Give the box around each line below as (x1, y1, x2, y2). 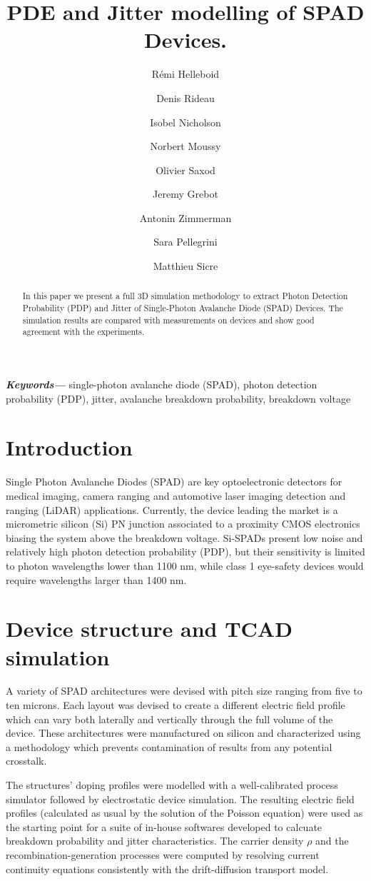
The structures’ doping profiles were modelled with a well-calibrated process (6, 777, 338, 792)
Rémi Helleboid (151, 66, 220, 81)
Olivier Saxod (156, 162, 215, 177)
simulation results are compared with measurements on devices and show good (22, 313, 315, 326)
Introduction (6, 433, 133, 462)
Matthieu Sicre (153, 258, 218, 273)
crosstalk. (6, 753, 47, 768)
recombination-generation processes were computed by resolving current (6, 847, 320, 862)
